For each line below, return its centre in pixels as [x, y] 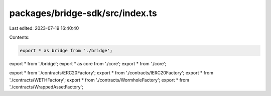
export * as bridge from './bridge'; [66, 51]
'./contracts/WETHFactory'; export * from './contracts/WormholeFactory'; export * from [99, 80]
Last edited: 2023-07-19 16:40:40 [44, 28]
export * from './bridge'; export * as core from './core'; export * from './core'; [88, 63]
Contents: [19, 37]
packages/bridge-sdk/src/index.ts [83, 13]
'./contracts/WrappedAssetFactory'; [46, 87]
